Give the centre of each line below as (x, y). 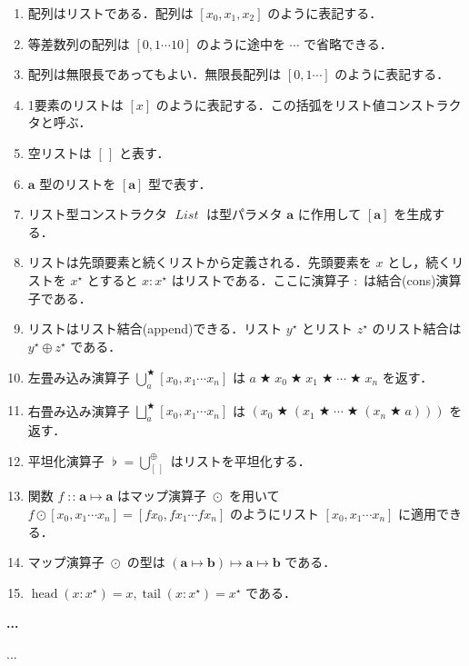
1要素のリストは (75, 104)
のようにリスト (274, 513)
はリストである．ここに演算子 (260, 279)
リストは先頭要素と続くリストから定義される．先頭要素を (200, 262)
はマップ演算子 (162, 496)
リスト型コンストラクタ (97, 214)
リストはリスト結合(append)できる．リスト (155, 328)
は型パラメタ (244, 214)
